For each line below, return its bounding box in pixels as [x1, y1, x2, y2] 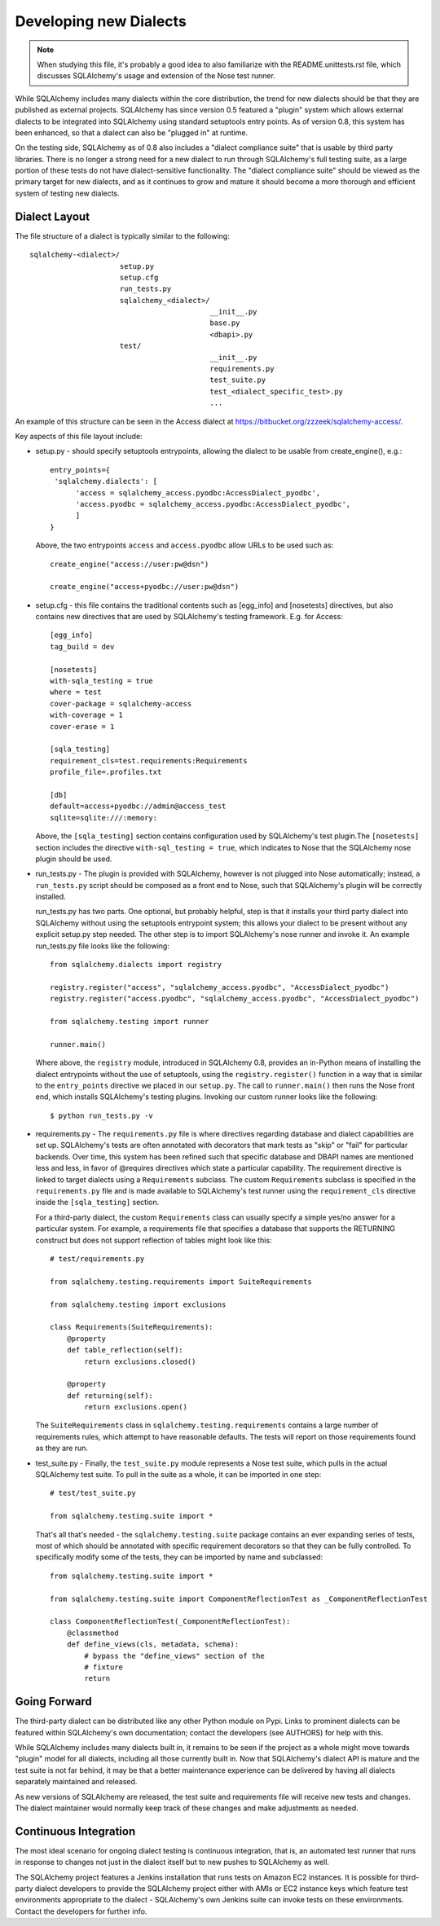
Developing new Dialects [15, 12, 187, 30]
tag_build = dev [50, 642, 115, 651]
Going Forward [15, 1695, 93, 1708]
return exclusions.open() [84, 1402, 187, 1412]
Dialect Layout [15, 209, 90, 223]
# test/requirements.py [50, 1255, 145, 1263]
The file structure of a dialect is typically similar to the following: [15, 231, 230, 240]
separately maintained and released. [15, 1777, 138, 1787]
